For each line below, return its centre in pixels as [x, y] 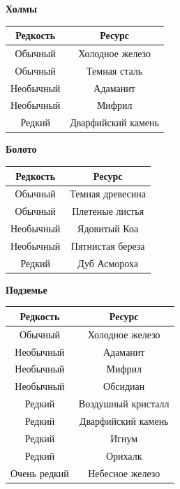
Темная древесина [108, 194]
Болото [21, 149]
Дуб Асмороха [108, 263]
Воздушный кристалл [124, 404]
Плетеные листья [108, 211]
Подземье [27, 289]
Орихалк [124, 455]
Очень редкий [40, 473]
